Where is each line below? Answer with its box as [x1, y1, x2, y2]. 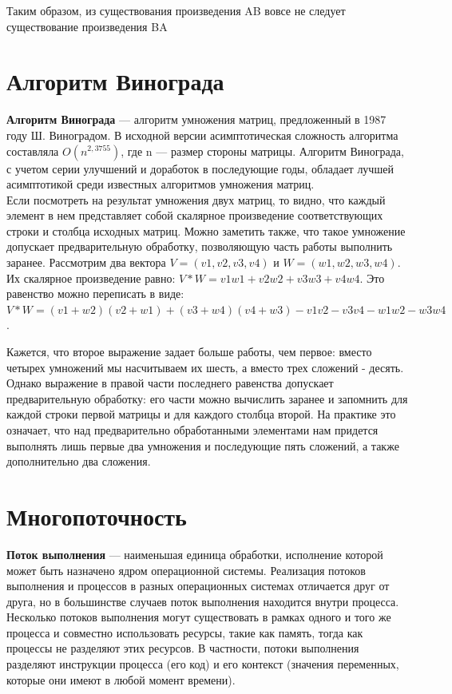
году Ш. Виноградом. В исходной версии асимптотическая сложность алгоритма [6, 126, 398, 143]
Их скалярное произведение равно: [6, 269, 176, 286]
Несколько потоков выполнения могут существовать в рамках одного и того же [6, 609, 391, 625]
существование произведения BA [6, 18, 168, 34]
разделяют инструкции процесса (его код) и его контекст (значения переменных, [6, 656, 399, 672]
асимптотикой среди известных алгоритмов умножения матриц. [6, 176, 315, 192]
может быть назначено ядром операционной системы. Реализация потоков [6, 561, 366, 578]
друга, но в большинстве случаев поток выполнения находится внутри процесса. [6, 593, 399, 609]
